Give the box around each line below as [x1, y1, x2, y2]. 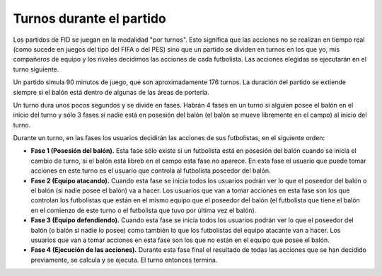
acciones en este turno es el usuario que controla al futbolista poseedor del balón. [30, 166, 271, 175]
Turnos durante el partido [13, 11, 166, 26]
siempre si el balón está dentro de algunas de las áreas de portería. [13, 88, 209, 96]
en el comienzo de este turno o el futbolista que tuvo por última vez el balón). [30, 206, 257, 214]
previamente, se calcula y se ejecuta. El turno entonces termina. [30, 255, 218, 264]
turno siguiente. [13, 64, 59, 74]
